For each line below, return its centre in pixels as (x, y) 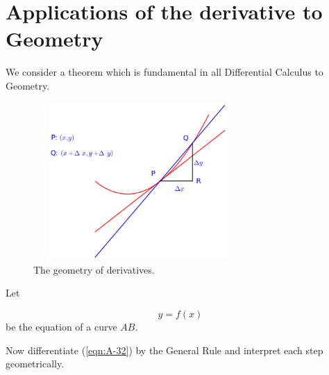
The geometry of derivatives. (94, 269)
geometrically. (35, 364)
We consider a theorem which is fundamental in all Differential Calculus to (164, 72)
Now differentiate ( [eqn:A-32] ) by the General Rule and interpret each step (164, 350)
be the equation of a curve (61, 327)
